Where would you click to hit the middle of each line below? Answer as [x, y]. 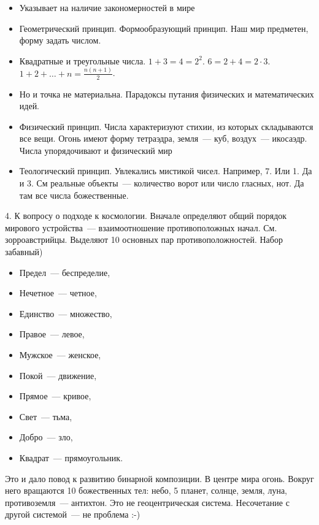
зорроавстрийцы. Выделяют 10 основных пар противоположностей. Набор [144, 240]
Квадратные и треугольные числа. [83, 60]
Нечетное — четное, [58, 293]
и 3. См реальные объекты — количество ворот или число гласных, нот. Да [162, 183]
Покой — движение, [58, 375]
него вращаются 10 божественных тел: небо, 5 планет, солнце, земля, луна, [146, 490]
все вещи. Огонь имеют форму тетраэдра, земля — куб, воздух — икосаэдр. [163, 138]
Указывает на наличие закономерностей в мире [107, 7]
